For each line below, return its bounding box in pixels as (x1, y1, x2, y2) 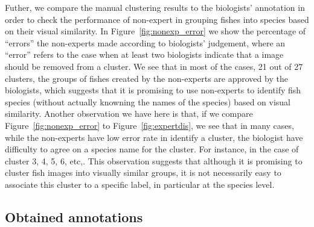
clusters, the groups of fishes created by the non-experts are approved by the (5, 72, 288, 84)
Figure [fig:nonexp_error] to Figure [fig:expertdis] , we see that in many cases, (5, 119, 294, 131)
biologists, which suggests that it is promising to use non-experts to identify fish (5, 84, 301, 96)
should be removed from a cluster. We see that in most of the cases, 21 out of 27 (5, 60, 303, 72)
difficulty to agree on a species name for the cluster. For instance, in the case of (5, 143, 299, 155)
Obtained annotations (5, 207, 143, 226)
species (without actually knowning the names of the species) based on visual (5, 95, 291, 108)
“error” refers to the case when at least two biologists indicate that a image (5, 48, 284, 61)
